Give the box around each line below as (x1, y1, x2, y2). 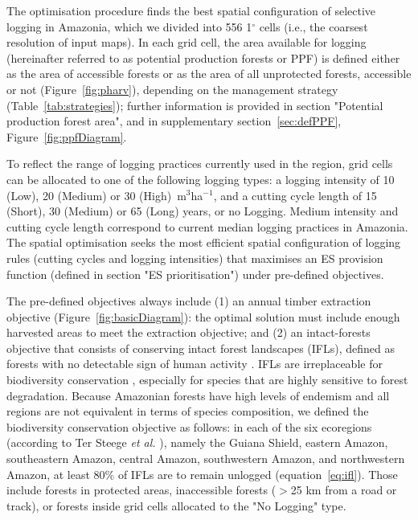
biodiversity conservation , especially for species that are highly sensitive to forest (6, 371, 408, 388)
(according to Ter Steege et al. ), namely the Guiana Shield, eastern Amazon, (6, 434, 388, 451)
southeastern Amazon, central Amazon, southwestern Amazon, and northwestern (6, 450, 405, 467)
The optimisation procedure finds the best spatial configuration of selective (6, 2, 376, 18)
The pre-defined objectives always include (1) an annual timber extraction (6, 293, 371, 309)
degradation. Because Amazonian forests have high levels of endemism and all (6, 387, 390, 403)
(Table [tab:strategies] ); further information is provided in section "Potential (6, 96, 383, 113)
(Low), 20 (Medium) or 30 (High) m (6, 186, 186, 203)
